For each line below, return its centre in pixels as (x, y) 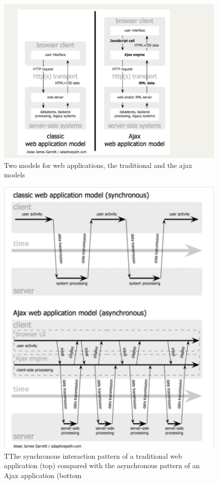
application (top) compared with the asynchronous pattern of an (102, 465)
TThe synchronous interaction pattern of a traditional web (93, 456)
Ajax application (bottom (43, 475)
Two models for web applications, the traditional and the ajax (98, 165)
